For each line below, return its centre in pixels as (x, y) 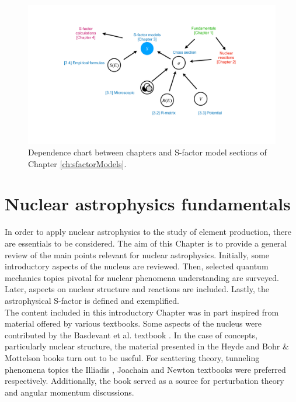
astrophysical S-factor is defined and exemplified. (92, 300)
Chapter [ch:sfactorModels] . (77, 163)
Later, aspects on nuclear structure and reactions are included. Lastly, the (137, 289)
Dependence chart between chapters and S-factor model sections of (147, 152)
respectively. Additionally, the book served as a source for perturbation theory (144, 381)
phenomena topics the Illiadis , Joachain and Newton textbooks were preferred (145, 369)
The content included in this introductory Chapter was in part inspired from (142, 312)
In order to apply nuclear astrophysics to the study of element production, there (148, 232)
